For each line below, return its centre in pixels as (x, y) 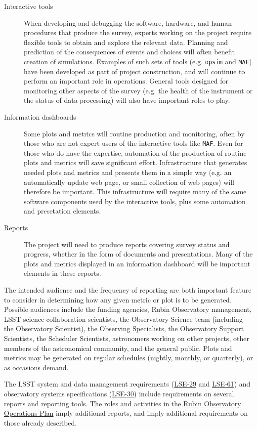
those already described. (41, 422)
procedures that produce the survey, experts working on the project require (138, 32)
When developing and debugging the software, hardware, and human (128, 22)
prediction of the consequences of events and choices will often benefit (129, 52)
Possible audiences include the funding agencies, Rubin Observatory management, (128, 309)
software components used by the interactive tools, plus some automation (135, 201)
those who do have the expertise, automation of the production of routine (135, 152)
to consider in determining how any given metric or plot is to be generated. (118, 299)
